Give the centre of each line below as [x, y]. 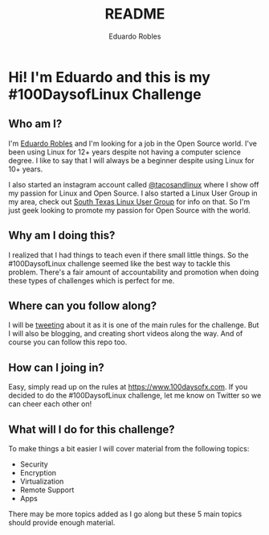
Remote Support [47, 490]
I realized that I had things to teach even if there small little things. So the [128, 255]
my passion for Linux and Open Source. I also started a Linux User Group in [133, 193]
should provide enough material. [62, 523]
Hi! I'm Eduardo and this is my [110, 77]
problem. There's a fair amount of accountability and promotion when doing [134, 272]
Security [34, 464]
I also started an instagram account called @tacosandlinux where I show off [134, 184]
